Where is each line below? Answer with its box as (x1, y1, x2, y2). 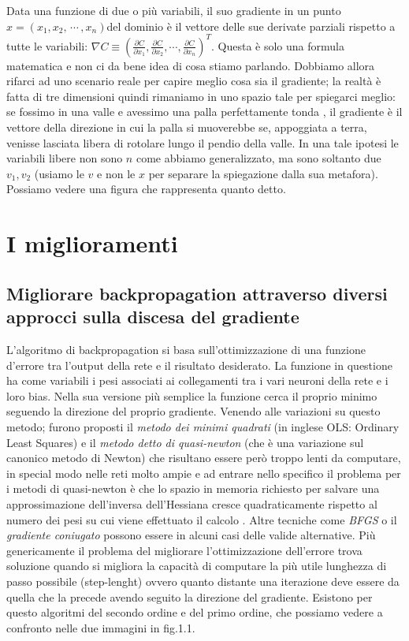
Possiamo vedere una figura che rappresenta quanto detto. (6, 181, 286, 197)
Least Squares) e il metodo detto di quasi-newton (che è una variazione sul (6, 434, 364, 450)
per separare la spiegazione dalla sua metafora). (148, 165, 378, 181)
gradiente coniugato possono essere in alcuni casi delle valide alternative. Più (6, 527, 376, 543)
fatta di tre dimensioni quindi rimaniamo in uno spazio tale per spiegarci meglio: (6, 88, 396, 104)
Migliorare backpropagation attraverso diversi (6, 281, 388, 305)
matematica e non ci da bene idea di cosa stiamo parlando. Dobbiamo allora (6, 57, 375, 73)
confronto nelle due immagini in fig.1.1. (6, 619, 195, 635)
